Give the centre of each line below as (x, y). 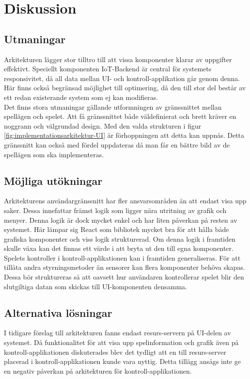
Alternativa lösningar (58, 312)
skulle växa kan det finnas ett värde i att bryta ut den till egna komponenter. (119, 248)
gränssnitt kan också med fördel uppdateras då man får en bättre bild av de (117, 144)
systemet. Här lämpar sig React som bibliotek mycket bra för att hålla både (117, 229)
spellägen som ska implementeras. (54, 154)
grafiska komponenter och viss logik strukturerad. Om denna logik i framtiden (120, 239)
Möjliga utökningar (53, 180)
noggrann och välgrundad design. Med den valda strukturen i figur (103, 125)
